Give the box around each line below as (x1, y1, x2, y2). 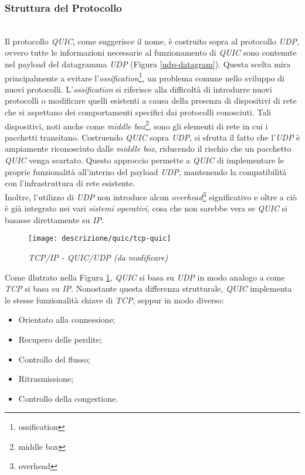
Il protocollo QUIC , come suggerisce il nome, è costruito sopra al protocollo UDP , (5, 35, 299, 47)
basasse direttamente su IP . (5, 213, 104, 225)
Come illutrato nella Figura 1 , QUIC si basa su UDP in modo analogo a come (5, 271, 285, 283)
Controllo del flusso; (18, 353, 90, 365)
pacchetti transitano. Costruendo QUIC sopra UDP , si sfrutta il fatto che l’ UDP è (5, 131, 300, 143)
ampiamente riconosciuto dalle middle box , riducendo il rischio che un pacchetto (5, 142, 292, 155)
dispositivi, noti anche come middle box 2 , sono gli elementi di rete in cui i (5, 118, 268, 132)
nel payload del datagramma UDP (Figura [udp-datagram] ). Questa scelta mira (5, 58, 291, 70)
